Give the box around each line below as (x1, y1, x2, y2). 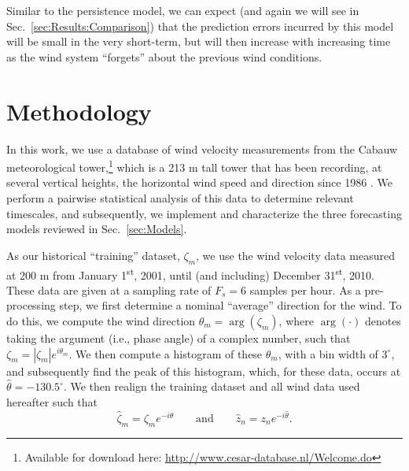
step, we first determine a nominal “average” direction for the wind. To (59, 297, 402, 313)
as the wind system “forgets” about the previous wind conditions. (6, 48, 322, 65)
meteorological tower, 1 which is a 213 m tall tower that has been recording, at (6, 157, 382, 175)
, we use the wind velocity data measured (196, 247, 395, 263)
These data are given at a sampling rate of (6, 281, 212, 298)
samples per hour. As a (249, 281, 361, 298)
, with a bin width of (278, 345, 378, 362)
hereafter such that (6, 393, 98, 410)
